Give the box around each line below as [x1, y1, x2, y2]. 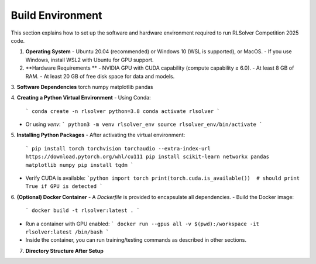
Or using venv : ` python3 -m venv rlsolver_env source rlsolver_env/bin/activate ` [25, 121, 263, 128]
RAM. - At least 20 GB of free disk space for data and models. [25, 73, 175, 80]
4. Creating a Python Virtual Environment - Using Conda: [11, 94, 152, 101]
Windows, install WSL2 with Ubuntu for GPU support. [25, 56, 154, 63]
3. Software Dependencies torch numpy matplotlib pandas [11, 83, 153, 90]
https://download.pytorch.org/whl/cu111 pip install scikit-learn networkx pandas [25, 153, 269, 160]
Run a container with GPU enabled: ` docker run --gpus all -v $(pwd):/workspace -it [25, 220, 260, 227]
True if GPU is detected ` [25, 183, 103, 190]
